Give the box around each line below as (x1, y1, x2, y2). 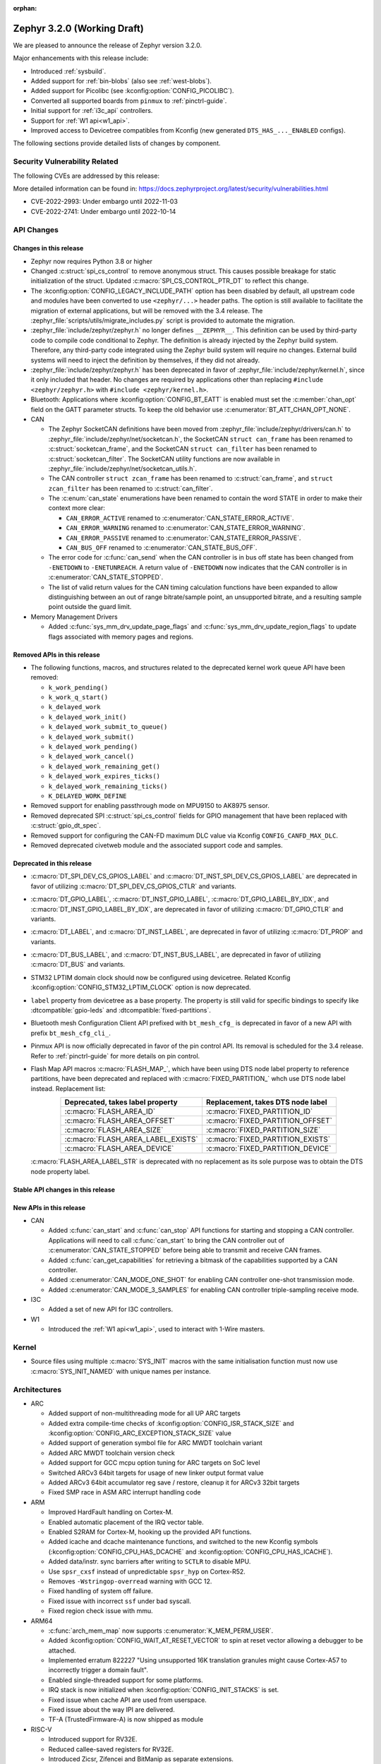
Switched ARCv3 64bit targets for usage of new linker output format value (48, 1468, 264, 1477)
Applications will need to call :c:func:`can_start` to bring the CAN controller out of (48, 1236, 285, 1245)
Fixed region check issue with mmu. (48, 1607, 153, 1615)
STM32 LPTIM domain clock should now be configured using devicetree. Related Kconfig (30, 973, 291, 981)
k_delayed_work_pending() (48, 743, 138, 751)
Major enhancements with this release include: (13, 54, 149, 63)
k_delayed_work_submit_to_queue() (48, 723, 168, 731)
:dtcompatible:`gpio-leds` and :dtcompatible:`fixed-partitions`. (30, 1006, 211, 1015)
